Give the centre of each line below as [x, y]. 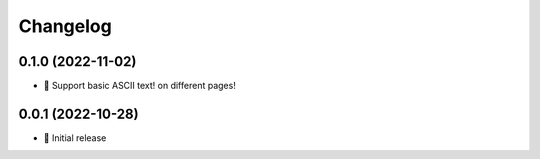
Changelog [65, 26]
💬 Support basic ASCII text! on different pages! [140, 86]
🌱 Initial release [75, 137]
